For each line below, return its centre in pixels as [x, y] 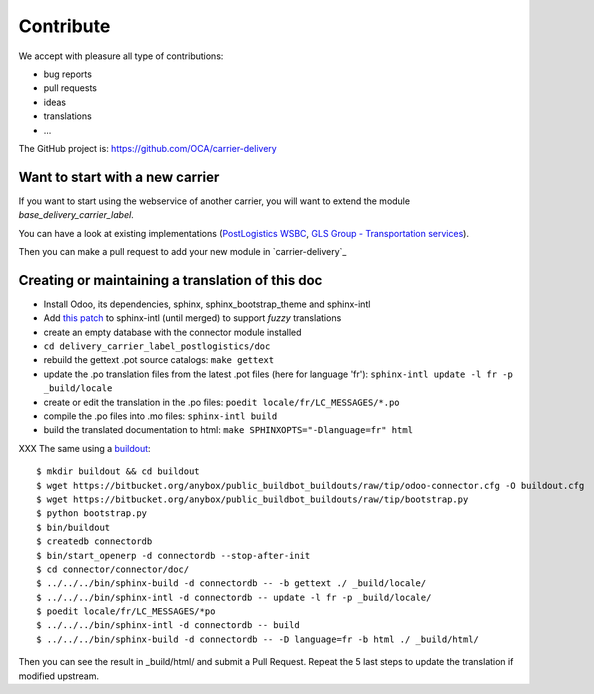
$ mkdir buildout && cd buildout [118, 471]
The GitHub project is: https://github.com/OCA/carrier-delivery [147, 148]
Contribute [64, 26]
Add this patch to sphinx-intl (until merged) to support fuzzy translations [192, 318]
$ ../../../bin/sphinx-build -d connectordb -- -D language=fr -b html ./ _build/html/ [258, 639]
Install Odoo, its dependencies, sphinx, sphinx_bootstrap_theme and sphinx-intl [207, 304]
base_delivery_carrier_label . [76, 215]
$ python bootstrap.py [92, 513]
